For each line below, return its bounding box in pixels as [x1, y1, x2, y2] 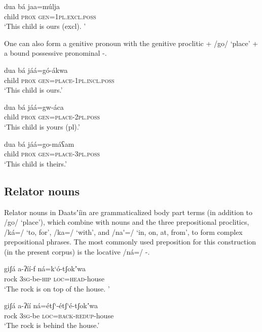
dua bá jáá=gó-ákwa [4, 64, 68, 75]
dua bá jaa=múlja [4, 1, 60, 11]
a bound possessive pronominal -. [4, 48, 107, 58]
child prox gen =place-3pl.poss [4, 148, 100, 159]
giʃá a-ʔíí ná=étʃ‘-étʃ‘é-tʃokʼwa [4, 300, 98, 311]
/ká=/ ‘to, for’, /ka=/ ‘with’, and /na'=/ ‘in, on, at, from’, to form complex [4, 226, 243, 237]
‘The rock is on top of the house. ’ [4, 283, 110, 294]
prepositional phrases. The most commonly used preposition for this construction [4, 236, 256, 247]
